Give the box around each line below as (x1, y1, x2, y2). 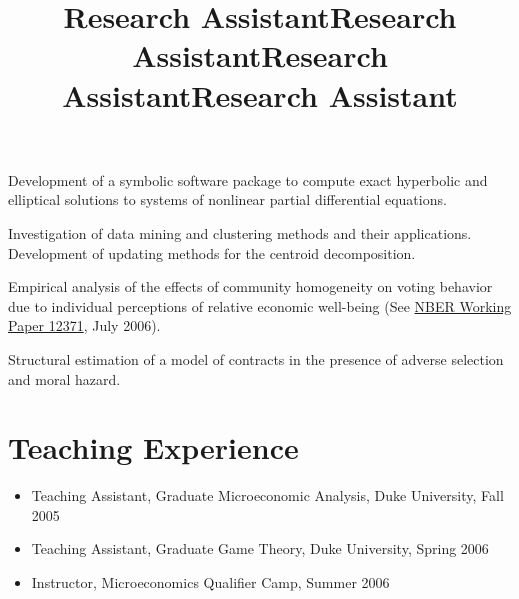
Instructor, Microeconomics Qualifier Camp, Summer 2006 (31, 572, 390, 592)
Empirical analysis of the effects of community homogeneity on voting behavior (8, 276, 493, 297)
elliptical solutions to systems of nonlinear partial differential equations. (8, 189, 447, 210)
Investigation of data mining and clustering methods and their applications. (8, 222, 472, 243)
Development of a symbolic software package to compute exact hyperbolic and (8, 169, 488, 190)
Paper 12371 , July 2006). (8, 315, 161, 336)
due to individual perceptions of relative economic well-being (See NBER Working (8, 295, 512, 316)
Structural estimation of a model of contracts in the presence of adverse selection (8, 348, 504, 369)
